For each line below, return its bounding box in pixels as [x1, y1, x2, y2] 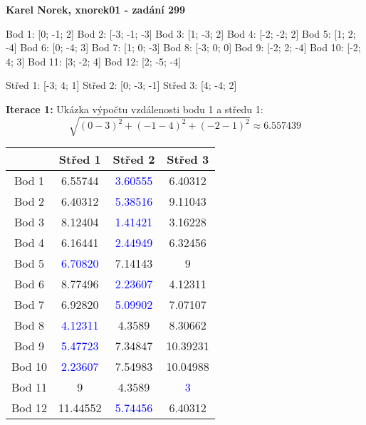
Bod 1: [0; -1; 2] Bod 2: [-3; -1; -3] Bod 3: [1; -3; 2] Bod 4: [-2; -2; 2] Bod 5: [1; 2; [6, 26, 356, 41]
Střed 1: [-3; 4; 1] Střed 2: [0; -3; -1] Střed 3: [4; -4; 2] [6, 78, 237, 93]
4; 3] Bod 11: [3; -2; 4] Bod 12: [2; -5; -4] [6, 53, 182, 68]
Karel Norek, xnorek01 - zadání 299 [6, 2, 186, 16]
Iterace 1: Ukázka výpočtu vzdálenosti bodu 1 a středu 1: [6, 101, 263, 116]
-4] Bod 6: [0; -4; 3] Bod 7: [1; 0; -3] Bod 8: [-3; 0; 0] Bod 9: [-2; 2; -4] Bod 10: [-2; [6, 40, 361, 55]
